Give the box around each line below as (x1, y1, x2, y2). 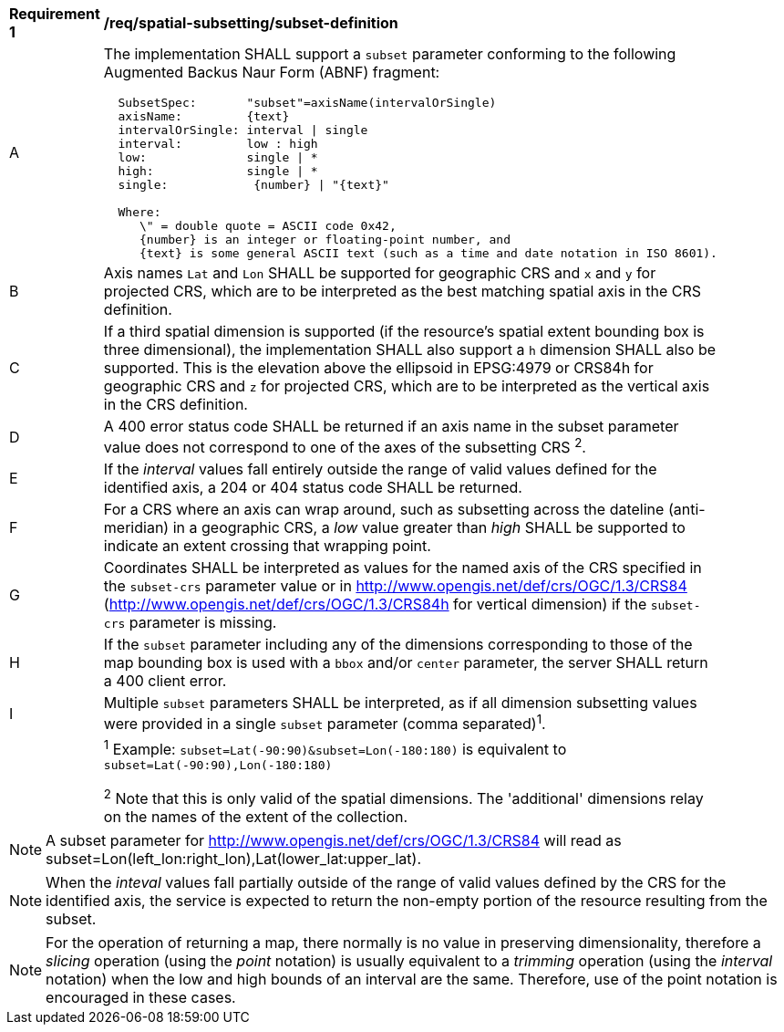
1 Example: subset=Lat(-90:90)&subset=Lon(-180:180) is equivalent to (103, 736, 567, 758)
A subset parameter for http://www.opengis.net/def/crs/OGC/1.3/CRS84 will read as (46, 831, 622, 850)
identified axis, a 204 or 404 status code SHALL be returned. (103, 478, 522, 497)
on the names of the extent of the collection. (103, 808, 408, 827)
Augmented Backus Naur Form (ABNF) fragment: (103, 63, 440, 81)
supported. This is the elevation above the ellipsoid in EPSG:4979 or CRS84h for (103, 359, 654, 377)
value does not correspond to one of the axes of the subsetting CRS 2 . (103, 435, 586, 457)
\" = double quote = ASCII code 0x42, (139, 219, 397, 233)
